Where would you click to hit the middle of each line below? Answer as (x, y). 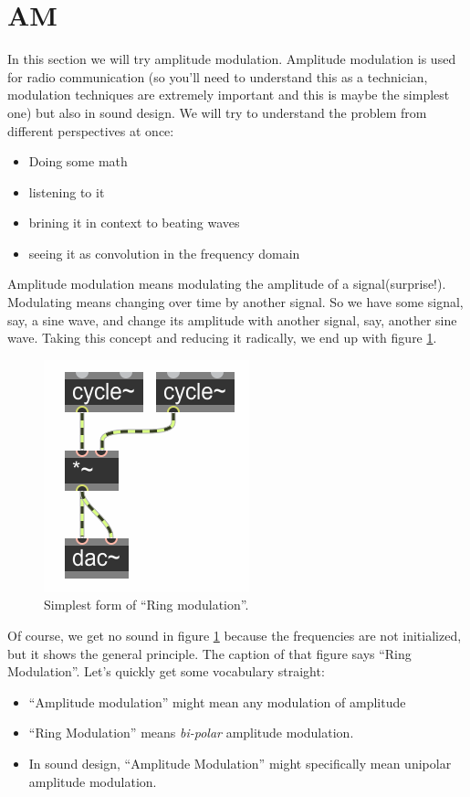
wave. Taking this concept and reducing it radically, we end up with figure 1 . (222, 338)
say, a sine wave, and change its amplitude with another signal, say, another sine (232, 319)
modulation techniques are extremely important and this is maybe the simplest (229, 95)
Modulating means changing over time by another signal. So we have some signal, (235, 302)
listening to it (67, 191)
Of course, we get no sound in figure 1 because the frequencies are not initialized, (235, 636)
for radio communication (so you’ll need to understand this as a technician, (218, 76)
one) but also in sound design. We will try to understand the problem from (217, 112)
